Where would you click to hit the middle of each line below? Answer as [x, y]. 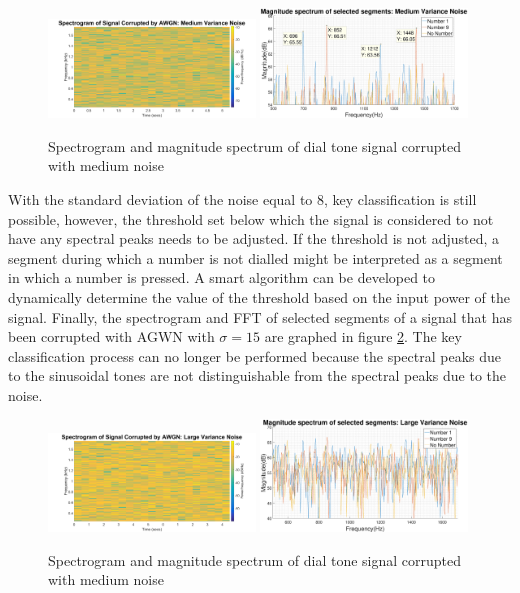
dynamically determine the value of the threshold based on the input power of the [259, 296]
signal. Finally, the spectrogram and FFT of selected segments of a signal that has [260, 316]
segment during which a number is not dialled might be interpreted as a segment [255, 257]
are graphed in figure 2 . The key [363, 336]
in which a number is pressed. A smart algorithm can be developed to [222, 277]
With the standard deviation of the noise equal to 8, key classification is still [242, 198]
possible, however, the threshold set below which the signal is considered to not [251, 218]
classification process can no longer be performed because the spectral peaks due [255, 355]
